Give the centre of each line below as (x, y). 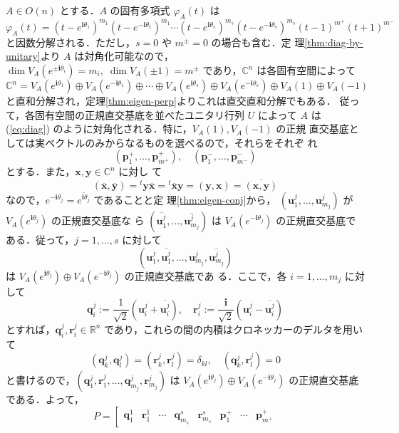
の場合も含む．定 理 (258, 42)
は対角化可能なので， (124, 56)
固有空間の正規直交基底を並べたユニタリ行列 (140, 114)
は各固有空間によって (306, 70)
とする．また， (41, 171)
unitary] (23, 56)
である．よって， (45, 399)
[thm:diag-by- (334, 42)
